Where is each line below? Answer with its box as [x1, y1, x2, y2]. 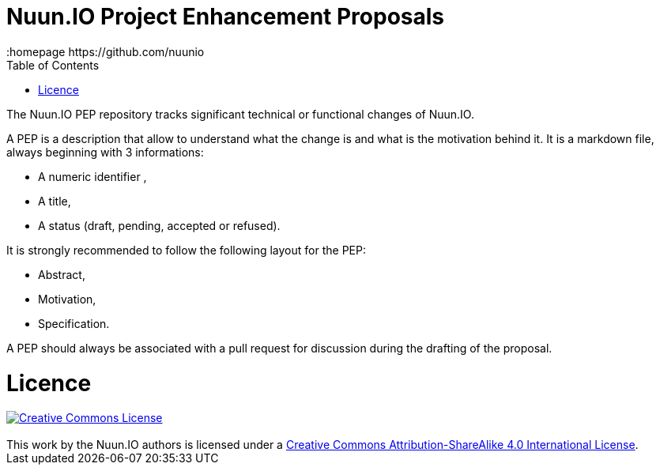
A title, [38, 194, 71, 208]
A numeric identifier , [38, 169, 147, 183]
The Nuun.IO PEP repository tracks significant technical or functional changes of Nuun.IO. [6, 107, 474, 121]
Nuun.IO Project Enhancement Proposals [6, 3, 445, 30]
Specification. [38, 316, 110, 330]
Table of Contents [6, 58, 100, 72]
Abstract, [38, 267, 85, 281]
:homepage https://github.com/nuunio [6, 44, 205, 58]
